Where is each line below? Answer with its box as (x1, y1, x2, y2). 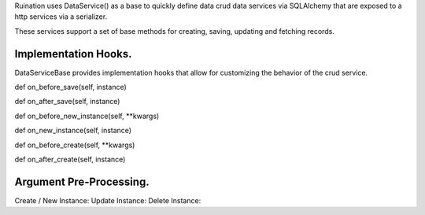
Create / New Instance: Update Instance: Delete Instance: (14, 195, 201, 205)
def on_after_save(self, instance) (14, 97, 120, 106)
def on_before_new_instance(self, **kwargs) (14, 111, 160, 120)
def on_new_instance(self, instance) (14, 126, 132, 135)
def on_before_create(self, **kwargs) (14, 140, 135, 150)
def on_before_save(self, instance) (14, 83, 128, 92)
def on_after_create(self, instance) (14, 154, 126, 165)
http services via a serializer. (14, 12, 108, 21)
